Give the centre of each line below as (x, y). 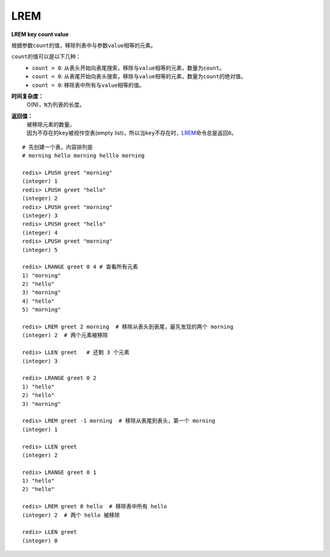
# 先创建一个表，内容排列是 (57, 147)
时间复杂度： (28, 96)
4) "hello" (38, 301)
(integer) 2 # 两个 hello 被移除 (71, 515)
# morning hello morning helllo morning (83, 156)
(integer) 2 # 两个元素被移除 (65, 335)
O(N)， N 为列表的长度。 (56, 105)
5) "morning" (42, 310)
